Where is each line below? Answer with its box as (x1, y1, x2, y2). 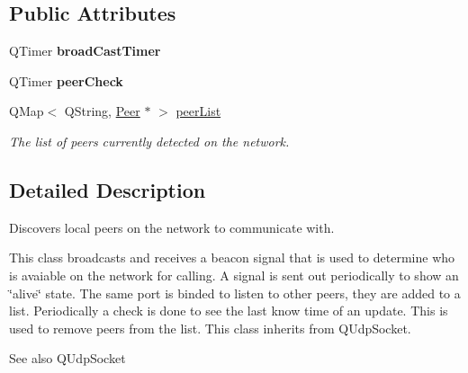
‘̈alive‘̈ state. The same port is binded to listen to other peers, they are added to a (9, 283, 461, 302)
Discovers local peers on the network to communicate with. (9, 218, 335, 236)
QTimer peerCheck (9, 71, 123, 90)
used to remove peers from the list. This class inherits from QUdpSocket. (9, 318, 411, 337)
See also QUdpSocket (9, 349, 126, 368)
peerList (175, 102, 221, 120)
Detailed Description (9, 175, 206, 203)
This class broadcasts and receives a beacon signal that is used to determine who (9, 248, 455, 267)
